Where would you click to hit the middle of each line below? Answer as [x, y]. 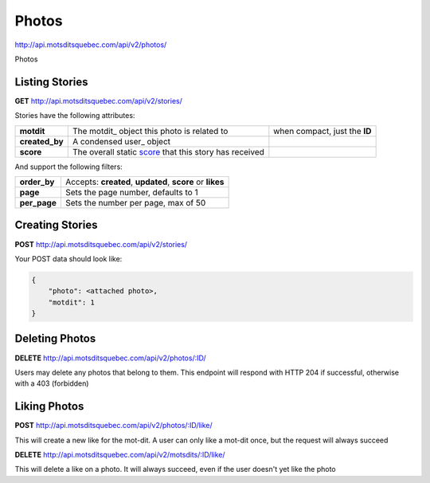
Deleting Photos [55, 339]
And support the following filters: [68, 167]
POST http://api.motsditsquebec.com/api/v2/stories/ [101, 244]
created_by [41, 141]
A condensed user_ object [121, 141]
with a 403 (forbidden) [52, 383]
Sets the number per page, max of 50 [135, 203]
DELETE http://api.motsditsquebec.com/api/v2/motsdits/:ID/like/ [120, 455]
